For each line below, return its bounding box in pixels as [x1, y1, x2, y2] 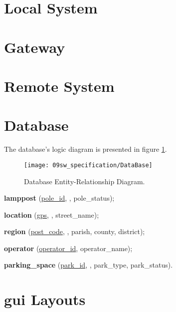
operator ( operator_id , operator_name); [4, 243, 133, 253]
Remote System [4, 75, 115, 96]
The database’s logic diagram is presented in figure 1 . [4, 144, 167, 154]
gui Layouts [4, 289, 86, 310]
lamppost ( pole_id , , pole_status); [4, 193, 115, 203]
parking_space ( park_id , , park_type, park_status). [4, 260, 173, 270]
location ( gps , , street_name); [4, 209, 99, 220]
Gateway [4, 36, 65, 57]
